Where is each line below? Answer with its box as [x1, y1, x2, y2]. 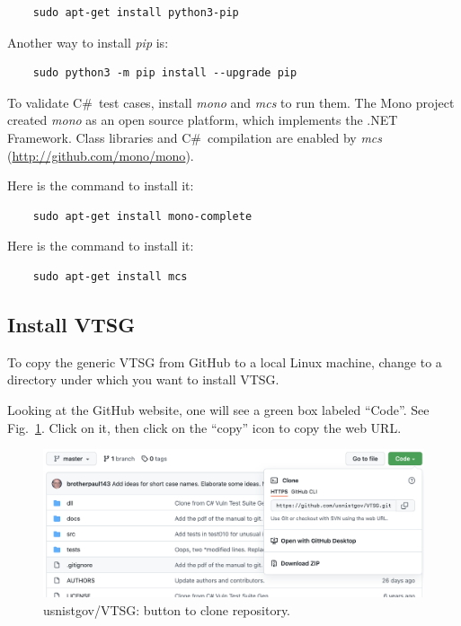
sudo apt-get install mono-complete [32, 209, 253, 223]
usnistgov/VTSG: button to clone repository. [43, 600, 291, 619]
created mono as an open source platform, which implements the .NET [7, 110, 398, 129]
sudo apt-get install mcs [32, 269, 188, 283]
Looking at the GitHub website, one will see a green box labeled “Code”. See [7, 400, 430, 419]
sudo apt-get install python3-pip [32, 6, 239, 19]
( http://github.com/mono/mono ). [7, 145, 194, 164]
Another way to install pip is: [7, 32, 169, 51]
